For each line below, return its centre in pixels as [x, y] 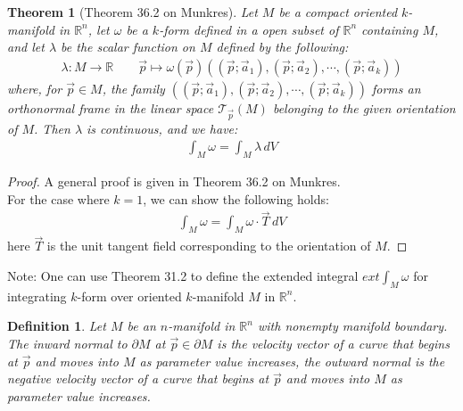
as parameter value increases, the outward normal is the [292, 361]
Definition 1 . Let [57, 326]
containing [390, 29]
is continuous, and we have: [162, 128]
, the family [133, 88]
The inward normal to [67, 344]
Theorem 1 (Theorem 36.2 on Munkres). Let [132, 12]
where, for [35, 88]
